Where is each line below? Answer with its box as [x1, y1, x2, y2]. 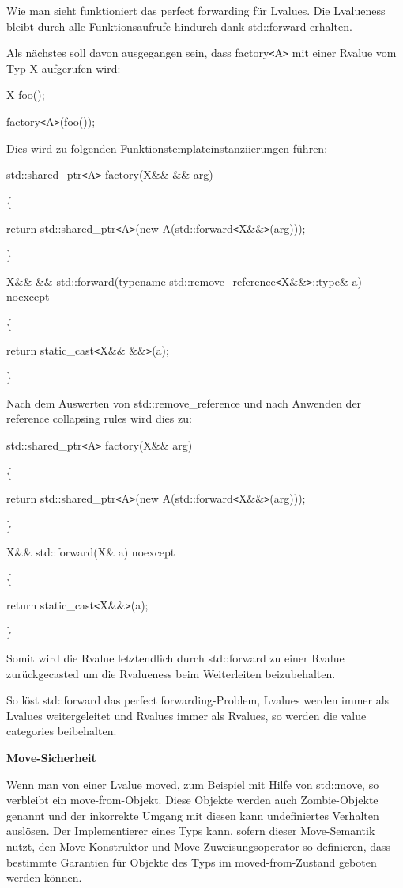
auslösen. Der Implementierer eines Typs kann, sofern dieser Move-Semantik [6, 822, 375, 839]
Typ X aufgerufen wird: [6, 59, 121, 76]
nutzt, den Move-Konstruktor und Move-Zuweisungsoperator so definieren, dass [6, 837, 391, 854]
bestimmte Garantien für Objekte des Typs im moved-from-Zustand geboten [6, 853, 377, 870]
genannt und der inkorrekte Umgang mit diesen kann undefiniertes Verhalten [6, 806, 379, 823]
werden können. [6, 869, 82, 886]
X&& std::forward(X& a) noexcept [6, 543, 175, 560]
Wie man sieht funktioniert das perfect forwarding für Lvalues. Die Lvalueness [6, 2, 386, 18]
